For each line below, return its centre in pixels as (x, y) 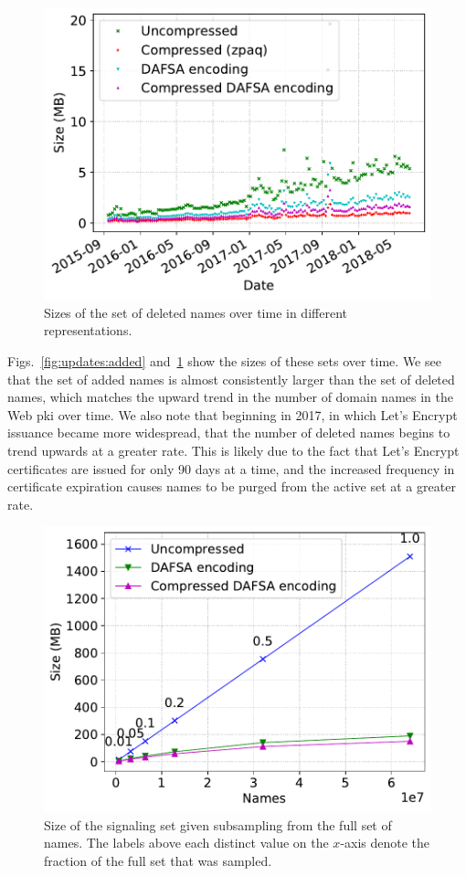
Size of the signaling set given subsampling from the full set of (218, 824)
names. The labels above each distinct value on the (186, 843)
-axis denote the (385, 843)
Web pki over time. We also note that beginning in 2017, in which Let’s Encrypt (233, 414)
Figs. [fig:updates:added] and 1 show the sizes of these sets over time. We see (224, 360)
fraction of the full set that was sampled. (158, 860)
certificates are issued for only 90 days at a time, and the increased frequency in (231, 468)
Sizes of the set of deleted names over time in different (196, 312)
